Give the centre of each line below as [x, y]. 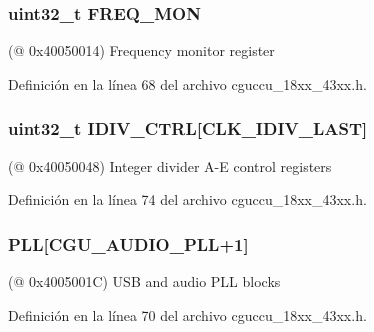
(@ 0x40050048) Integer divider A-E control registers [170, 165]
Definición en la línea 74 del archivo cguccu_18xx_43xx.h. [187, 199]
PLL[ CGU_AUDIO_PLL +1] [128, 243]
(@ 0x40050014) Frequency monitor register [141, 50]
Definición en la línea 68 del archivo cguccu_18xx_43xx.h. [187, 83]
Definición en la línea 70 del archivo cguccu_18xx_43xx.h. [187, 314]
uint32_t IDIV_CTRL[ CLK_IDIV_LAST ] [188, 128]
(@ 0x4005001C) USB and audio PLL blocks [144, 281]
